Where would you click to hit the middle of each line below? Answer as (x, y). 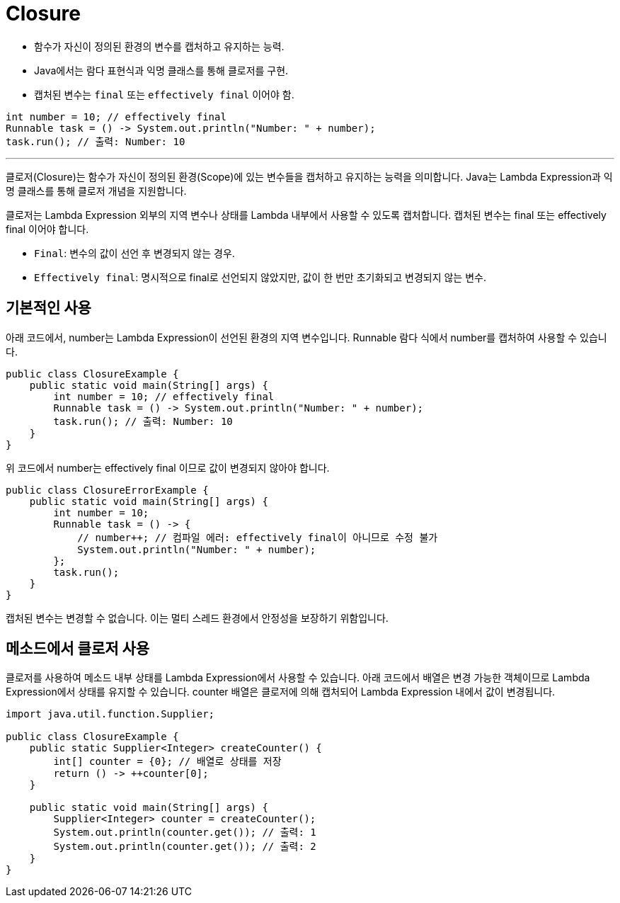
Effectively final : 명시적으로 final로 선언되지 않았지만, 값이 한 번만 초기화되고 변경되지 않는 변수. (260, 277)
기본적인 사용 (48, 308)
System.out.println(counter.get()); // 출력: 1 (185, 833)
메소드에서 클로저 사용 (78, 649)
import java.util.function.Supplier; (110, 714)
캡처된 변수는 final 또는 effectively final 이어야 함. (164, 94)
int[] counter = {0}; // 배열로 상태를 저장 (167, 762)
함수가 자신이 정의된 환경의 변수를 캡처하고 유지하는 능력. (159, 46)
